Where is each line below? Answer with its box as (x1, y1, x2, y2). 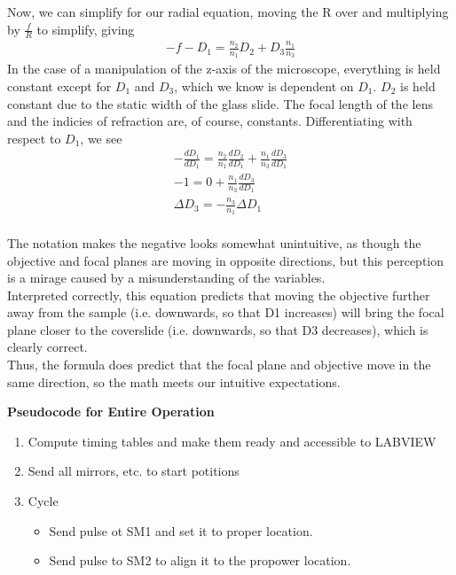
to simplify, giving (36, 19, 135, 38)
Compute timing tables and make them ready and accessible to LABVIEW (28, 431, 436, 450)
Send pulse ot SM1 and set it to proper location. (49, 521, 313, 540)
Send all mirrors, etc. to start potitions (28, 462, 240, 480)
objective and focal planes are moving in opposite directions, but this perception (7, 251, 444, 269)
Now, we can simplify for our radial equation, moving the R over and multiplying (7, 3, 449, 20)
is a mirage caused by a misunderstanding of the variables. (7, 268, 326, 287)
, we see (80, 128, 122, 147)
